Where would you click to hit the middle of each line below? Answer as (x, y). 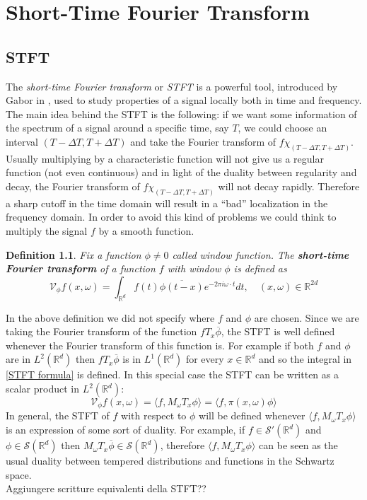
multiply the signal (47, 231)
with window (194, 268)
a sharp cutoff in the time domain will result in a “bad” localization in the (167, 203)
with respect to (154, 415)
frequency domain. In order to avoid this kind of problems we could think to (171, 217)
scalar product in (43, 388)
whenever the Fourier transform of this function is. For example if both (160, 345)
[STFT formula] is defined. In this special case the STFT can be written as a (172, 374)
